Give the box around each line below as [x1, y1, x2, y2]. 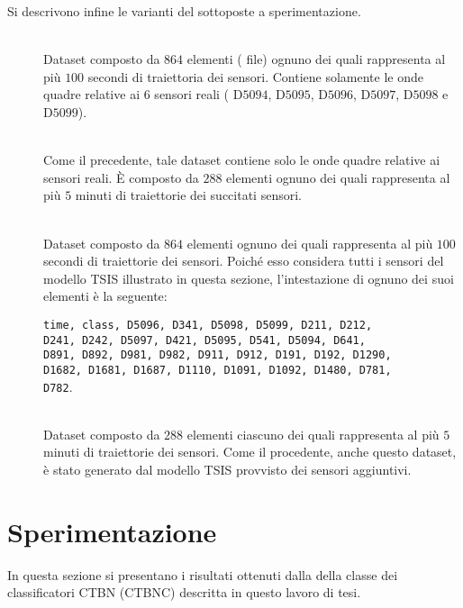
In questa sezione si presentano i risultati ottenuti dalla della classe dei [7, 565, 398, 584]
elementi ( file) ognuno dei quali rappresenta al [186, 50, 446, 68]
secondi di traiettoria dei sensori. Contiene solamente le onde [87, 67, 423, 86]
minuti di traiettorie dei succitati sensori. [75, 186, 302, 204]
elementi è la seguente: [43, 286, 168, 305]
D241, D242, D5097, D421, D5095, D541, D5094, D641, [43, 333, 366, 347]
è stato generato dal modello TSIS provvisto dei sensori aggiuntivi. [43, 459, 412, 478]
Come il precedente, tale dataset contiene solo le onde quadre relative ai [43, 150, 440, 169]
